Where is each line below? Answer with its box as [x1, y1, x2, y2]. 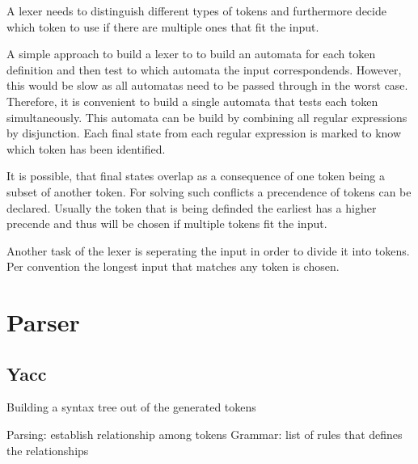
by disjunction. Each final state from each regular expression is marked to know [6, 124, 402, 141]
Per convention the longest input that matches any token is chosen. [6, 258, 340, 275]
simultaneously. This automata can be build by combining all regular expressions [6, 108, 407, 125]
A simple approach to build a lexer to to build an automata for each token [6, 45, 376, 62]
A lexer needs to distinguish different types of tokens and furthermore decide [6, 2, 386, 19]
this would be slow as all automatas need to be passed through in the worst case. [6, 77, 408, 94]
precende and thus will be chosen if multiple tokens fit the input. [6, 215, 327, 232]
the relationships [6, 441, 89, 458]
